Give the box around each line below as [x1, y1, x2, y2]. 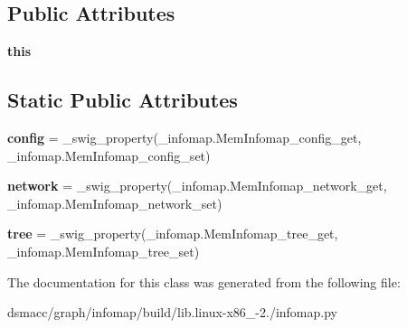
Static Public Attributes [7, 86, 238, 114]
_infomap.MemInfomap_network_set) [7, 193, 222, 212]
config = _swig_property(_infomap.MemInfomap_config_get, [7, 128, 362, 146]
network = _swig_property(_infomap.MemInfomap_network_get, [7, 176, 387, 195]
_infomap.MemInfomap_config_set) [7, 145, 211, 164]
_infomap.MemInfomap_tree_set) [7, 241, 200, 260]
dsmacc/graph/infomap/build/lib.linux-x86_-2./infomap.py [7, 303, 337, 322]
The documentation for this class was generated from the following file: [7, 272, 401, 291]
